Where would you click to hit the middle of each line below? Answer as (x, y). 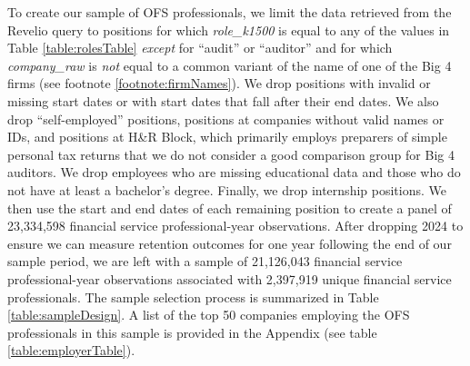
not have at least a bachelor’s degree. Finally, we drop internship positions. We (227, 189)
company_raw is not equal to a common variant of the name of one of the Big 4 (230, 65)
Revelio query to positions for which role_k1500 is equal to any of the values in (229, 30)
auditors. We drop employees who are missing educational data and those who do (234, 172)
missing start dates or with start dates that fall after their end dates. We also (223, 100)
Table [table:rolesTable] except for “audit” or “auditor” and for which (200, 48)
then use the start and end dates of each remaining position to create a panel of (230, 208)
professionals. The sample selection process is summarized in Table (193, 297)
